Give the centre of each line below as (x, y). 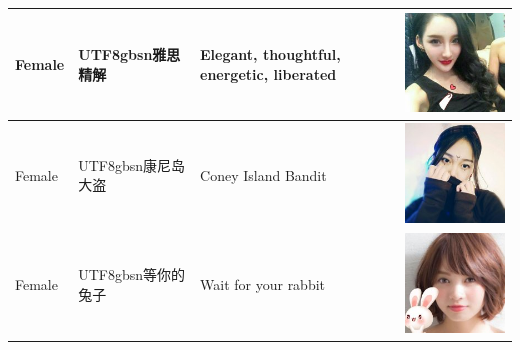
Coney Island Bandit (263, 174)
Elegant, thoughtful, (270, 54)
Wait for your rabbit (263, 284)
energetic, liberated (268, 73)
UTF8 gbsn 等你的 (132, 274)
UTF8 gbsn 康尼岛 (132, 164)
